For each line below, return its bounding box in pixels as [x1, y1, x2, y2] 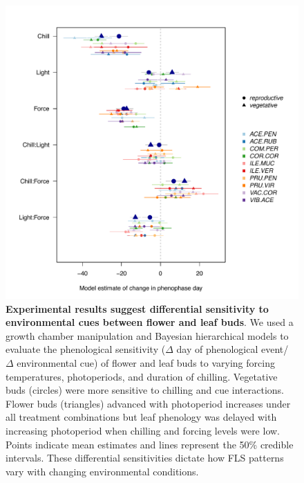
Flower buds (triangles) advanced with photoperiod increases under [6, 396, 291, 410]
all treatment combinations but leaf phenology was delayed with [6, 410, 277, 424]
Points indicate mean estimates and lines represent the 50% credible [6, 437, 294, 451]
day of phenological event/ [176, 342, 289, 356]
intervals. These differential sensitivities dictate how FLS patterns [6, 450, 284, 465]
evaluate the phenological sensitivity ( [6, 342, 166, 356]
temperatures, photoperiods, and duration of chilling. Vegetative [6, 369, 278, 383]
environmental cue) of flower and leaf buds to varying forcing [17, 355, 275, 370]
